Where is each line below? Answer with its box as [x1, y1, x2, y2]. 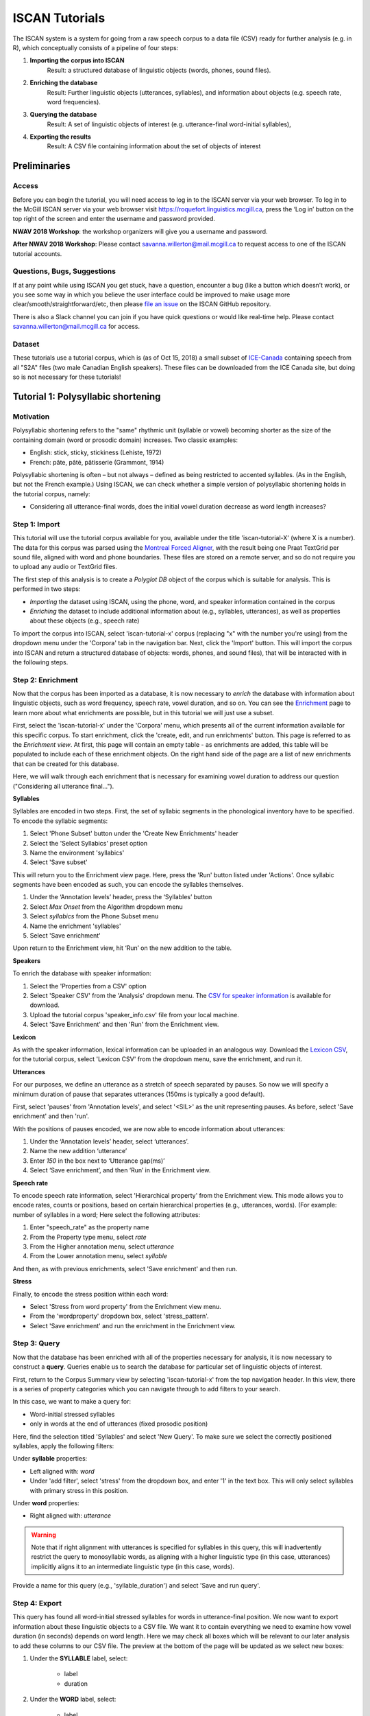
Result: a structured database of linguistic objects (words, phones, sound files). [47, 66, 271, 74]
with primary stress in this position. [29, 1486, 129, 1494]
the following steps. [12, 658, 69, 666]
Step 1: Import [12, 519, 60, 529]
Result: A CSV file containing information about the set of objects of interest [47, 142, 261, 150]
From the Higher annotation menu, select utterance [29, 1242, 175, 1251]
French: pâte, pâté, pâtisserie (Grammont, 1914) [29, 458, 164, 466]
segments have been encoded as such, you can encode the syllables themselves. [12, 881, 244, 889]
